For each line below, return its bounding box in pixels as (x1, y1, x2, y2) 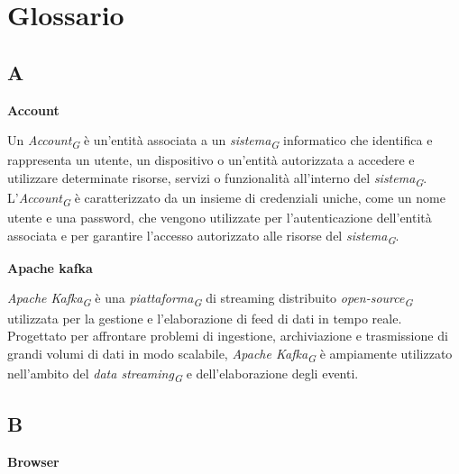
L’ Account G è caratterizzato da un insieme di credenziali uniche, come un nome (7, 188, 445, 209)
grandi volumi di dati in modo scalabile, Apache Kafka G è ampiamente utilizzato (7, 343, 453, 365)
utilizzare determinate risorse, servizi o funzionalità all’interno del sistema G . (7, 168, 427, 189)
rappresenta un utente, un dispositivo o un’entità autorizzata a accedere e (7, 150, 415, 169)
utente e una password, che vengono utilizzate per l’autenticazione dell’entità (7, 208, 432, 227)
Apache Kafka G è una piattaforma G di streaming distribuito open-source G (7, 288, 413, 310)
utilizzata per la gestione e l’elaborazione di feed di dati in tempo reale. (7, 308, 402, 327)
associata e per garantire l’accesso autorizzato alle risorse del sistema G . (7, 225, 399, 247)
